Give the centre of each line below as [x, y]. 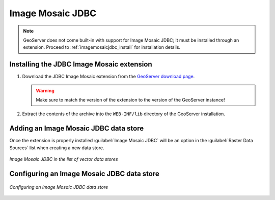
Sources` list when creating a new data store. [57, 148]
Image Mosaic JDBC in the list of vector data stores [64, 159]
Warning [45, 90]
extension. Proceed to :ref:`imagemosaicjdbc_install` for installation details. [102, 47]
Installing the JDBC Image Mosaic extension [81, 64]
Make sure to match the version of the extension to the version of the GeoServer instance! [130, 100]
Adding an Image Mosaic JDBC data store [77, 129]
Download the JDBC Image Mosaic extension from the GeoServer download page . [108, 77]
